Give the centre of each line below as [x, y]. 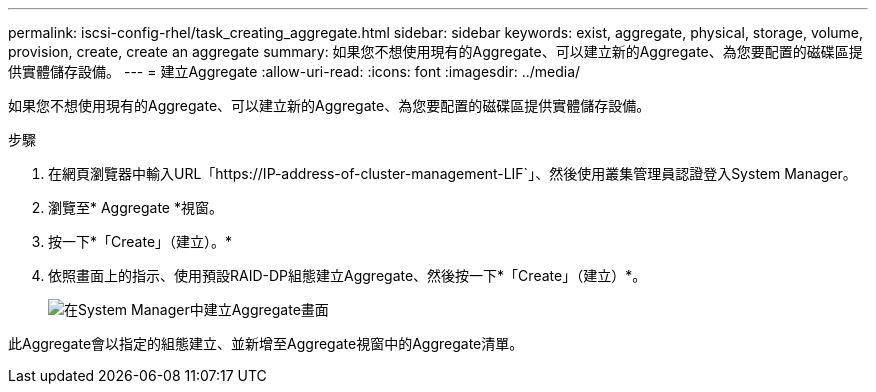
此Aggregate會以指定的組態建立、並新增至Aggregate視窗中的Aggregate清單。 [266, 343]
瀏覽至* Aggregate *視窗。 [135, 207]
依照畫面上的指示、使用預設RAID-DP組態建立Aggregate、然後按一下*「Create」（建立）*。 [347, 275]
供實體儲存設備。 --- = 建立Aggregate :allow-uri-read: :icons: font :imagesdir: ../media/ [294, 71]
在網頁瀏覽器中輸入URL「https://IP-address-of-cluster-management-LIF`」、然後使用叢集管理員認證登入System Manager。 [452, 173]
